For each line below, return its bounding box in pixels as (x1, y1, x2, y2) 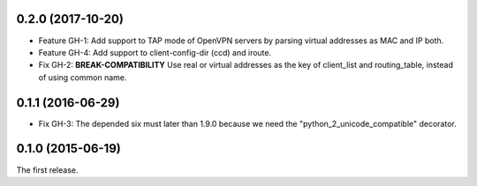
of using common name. (38, 71, 127, 83)
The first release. (16, 164, 79, 175)
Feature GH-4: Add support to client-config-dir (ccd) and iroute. (38, 47, 272, 57)
